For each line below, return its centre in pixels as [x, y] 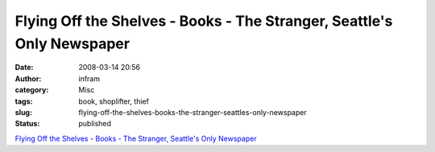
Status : [27, 124]
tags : [24, 101]
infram [89, 78]
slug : [23, 112]
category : [32, 90]
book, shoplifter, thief [114, 101]
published [95, 124]
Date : [24, 68]
